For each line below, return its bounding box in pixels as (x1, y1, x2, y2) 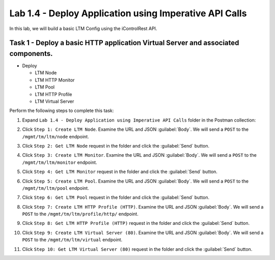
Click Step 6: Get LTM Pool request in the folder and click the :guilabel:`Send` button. (22, 194, 210, 200)
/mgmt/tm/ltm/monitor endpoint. (22, 159, 97, 165)
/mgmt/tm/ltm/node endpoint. (22, 133, 89, 139)
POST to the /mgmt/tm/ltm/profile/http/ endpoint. (22, 211, 139, 217)
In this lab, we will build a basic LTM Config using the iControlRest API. (9, 25, 157, 32)
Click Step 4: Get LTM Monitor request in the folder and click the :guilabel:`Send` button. (22, 168, 217, 175)
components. (9, 49, 53, 58)
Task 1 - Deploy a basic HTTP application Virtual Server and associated (9, 39, 239, 47)
